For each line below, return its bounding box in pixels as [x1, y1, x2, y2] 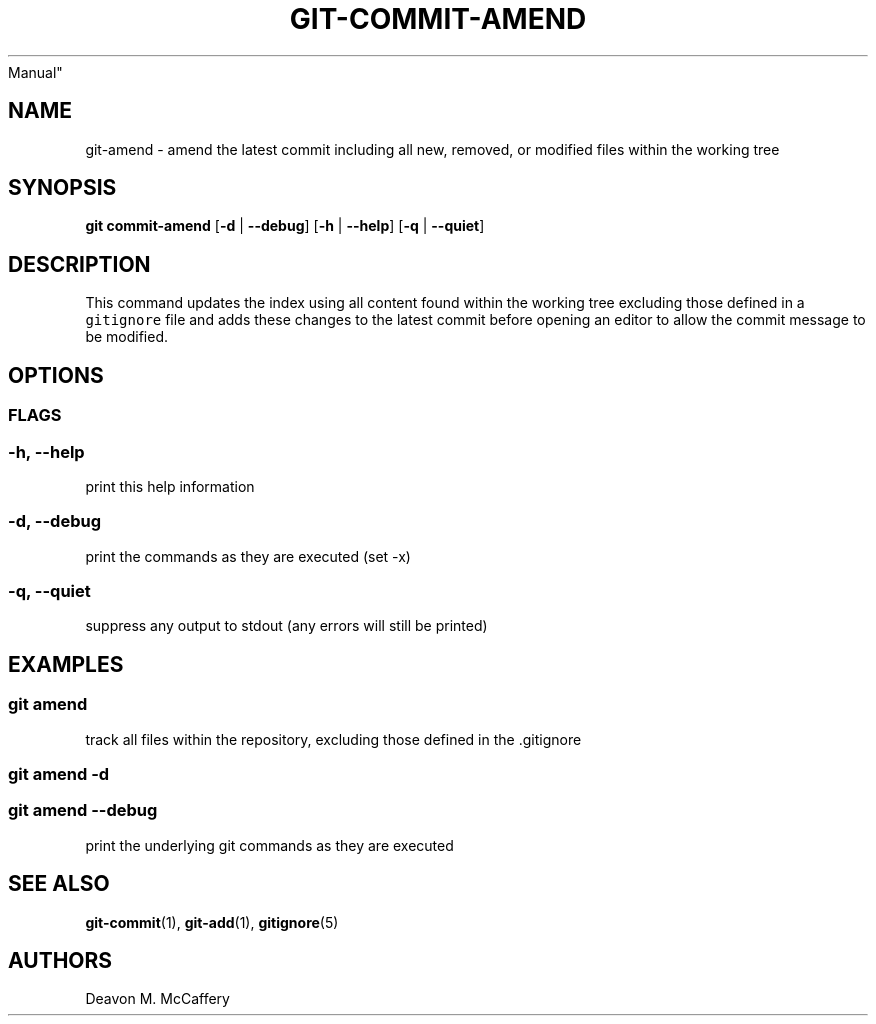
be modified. [85, 328, 169, 346]
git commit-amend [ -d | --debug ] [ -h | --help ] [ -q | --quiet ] [85, 217, 485, 235]
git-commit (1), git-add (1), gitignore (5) [85, 913, 339, 931]
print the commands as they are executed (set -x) [85, 547, 411, 565]
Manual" [8, 63, 63, 81]
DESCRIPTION [8, 251, 151, 277]
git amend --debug [8, 800, 158, 821]
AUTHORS [8, 947, 113, 973]
